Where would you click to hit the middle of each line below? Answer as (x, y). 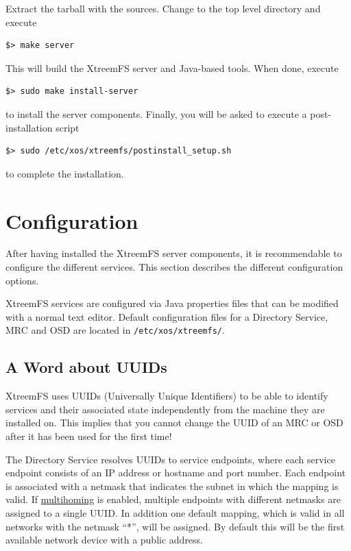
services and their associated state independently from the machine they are (165, 409)
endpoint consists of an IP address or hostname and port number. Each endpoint (176, 473)
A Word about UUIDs (86, 367)
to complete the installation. (65, 173)
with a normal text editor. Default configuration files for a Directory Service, (167, 316)
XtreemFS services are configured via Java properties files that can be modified (172, 303)
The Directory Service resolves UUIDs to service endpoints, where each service (170, 459)
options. (22, 280)
